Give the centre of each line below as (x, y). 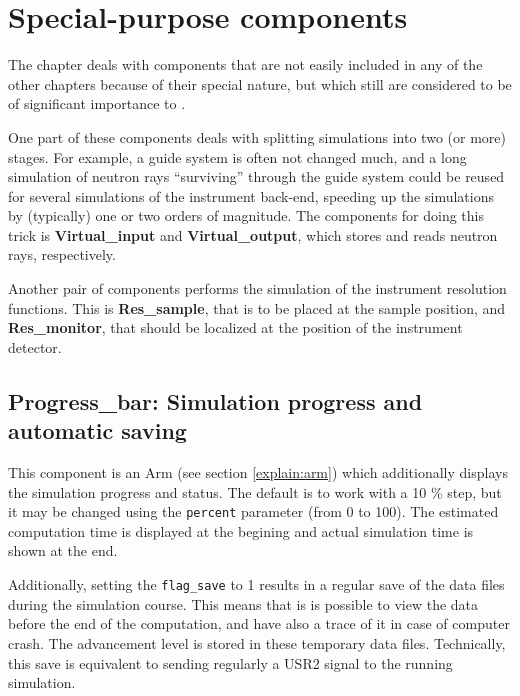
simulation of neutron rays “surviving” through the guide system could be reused (256, 176)
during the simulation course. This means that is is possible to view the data (243, 603)
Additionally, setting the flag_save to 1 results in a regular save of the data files (256, 584)
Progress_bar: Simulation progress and (215, 400)
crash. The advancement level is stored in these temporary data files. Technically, (257, 642)
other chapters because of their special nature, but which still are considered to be (260, 83)
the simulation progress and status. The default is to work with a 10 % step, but (255, 491)
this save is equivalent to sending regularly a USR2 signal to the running (230, 662)
